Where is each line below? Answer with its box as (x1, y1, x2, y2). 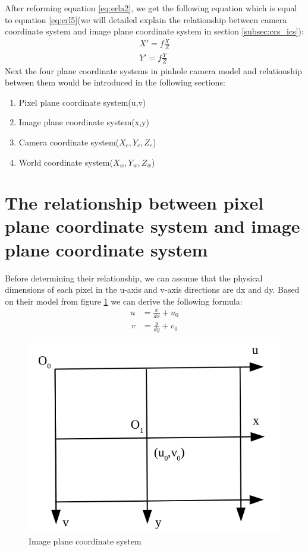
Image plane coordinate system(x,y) (18, 116, 149, 128)
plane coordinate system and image (5, 214, 300, 238)
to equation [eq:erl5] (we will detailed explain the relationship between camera (5, 13, 287, 26)
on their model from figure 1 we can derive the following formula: (5, 294, 243, 307)
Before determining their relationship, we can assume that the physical (5, 271, 263, 284)
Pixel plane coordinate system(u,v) (18, 96, 146, 108)
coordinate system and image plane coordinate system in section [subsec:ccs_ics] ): (5, 25, 304, 37)
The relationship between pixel (5, 191, 264, 215)
